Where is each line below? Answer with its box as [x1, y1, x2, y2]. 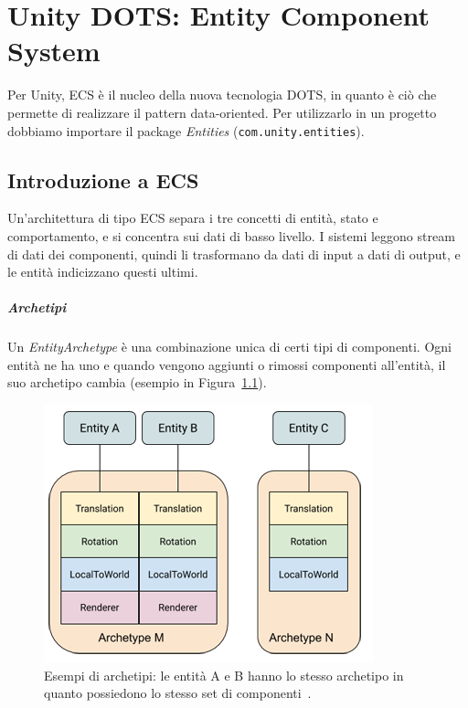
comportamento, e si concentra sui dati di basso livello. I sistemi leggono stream [7, 226, 455, 245]
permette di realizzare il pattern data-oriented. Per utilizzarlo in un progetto [7, 102, 437, 122]
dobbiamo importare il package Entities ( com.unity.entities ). [7, 121, 365, 140]
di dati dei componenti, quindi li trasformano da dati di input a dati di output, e [7, 244, 461, 263]
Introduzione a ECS [7, 165, 199, 194]
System [7, 32, 101, 69]
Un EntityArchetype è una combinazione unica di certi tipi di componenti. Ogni [7, 337, 452, 356]
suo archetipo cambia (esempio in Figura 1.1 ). [7, 373, 267, 392]
